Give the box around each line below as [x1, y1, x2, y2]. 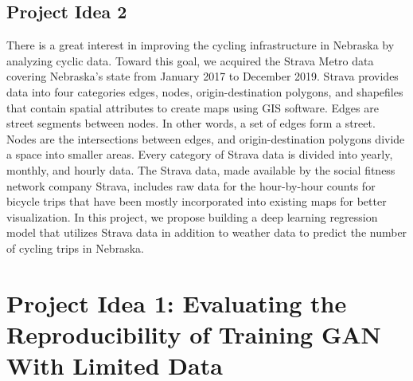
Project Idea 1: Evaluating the [6, 286, 347, 319]
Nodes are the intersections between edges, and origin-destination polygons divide [6, 130, 405, 147]
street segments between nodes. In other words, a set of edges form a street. [6, 115, 376, 132]
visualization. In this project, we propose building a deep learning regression [6, 208, 378, 225]
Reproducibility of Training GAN [6, 317, 381, 350]
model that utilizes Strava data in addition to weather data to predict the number [6, 224, 407, 241]
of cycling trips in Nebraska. [6, 239, 144, 256]
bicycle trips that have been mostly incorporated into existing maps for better [6, 193, 387, 210]
